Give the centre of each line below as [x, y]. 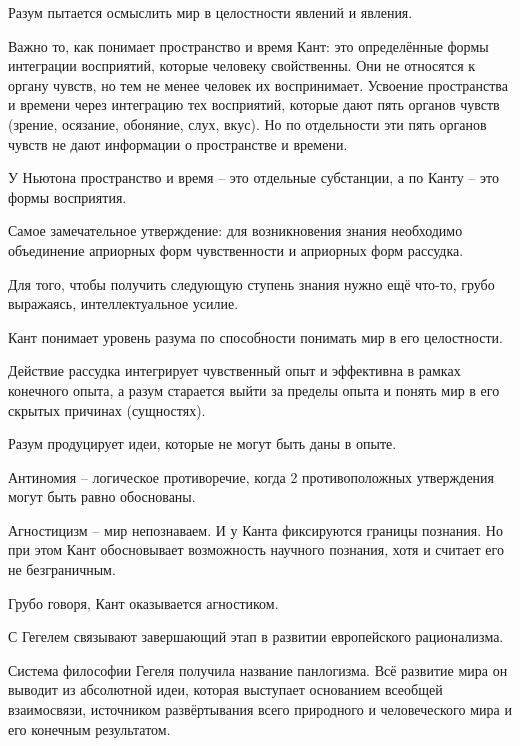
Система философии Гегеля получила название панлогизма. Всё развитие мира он [258, 669]
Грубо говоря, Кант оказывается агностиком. [143, 602]
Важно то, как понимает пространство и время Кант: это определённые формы [248, 45]
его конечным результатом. [89, 728]
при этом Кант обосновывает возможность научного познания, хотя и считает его [256, 549]
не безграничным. [62, 569]
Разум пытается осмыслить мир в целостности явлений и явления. [210, 12]
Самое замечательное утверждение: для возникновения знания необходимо [235, 230]
